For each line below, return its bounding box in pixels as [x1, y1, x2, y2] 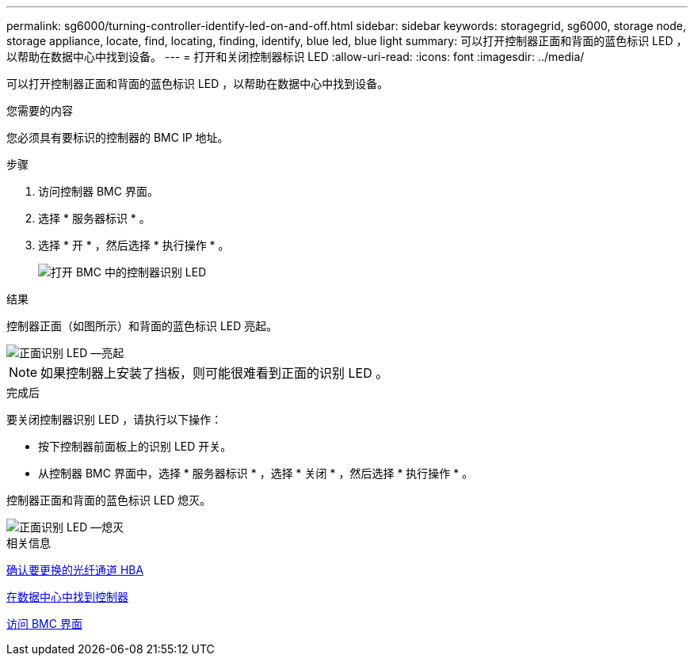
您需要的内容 [6, 104, 73, 117]
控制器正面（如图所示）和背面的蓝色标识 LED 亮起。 [6, 319, 278, 333]
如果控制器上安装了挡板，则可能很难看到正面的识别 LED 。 [40, 365, 389, 381]
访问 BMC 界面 [6, 617, 82, 630]
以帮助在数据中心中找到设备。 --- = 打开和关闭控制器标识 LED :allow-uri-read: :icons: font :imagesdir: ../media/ [6, 50, 585, 63]
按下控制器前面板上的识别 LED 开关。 [38, 439, 232, 453]
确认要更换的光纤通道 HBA [6, 563, 144, 576]
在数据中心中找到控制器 [6, 590, 128, 603]
